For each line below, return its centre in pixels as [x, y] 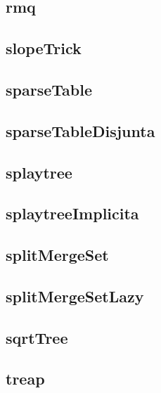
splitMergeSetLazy [75, 296]
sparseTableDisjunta [80, 130]
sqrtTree [37, 337]
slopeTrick [44, 48]
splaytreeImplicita [72, 213]
